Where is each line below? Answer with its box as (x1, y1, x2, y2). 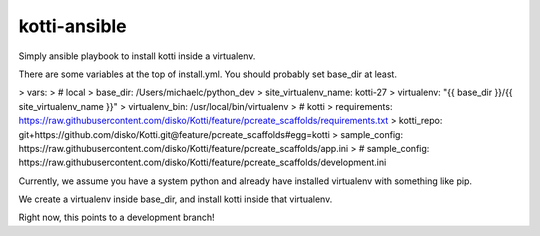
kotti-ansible (18, 15, 127, 37)
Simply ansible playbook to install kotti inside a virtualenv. (18, 50, 256, 62)
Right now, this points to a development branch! (18, 211, 215, 224)
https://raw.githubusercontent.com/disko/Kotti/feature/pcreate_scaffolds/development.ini (18, 156, 387, 169)
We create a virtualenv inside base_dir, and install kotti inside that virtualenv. (18, 193, 333, 205)
